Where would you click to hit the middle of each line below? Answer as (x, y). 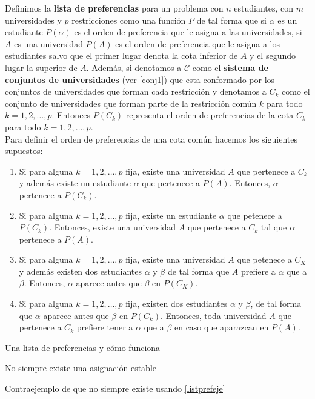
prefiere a (258, 271)
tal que (274, 227)
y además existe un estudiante (75, 183)
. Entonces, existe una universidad (113, 227)
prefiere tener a (105, 327)
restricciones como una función (129, 20)
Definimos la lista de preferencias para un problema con (114, 8)
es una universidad (48, 43)
